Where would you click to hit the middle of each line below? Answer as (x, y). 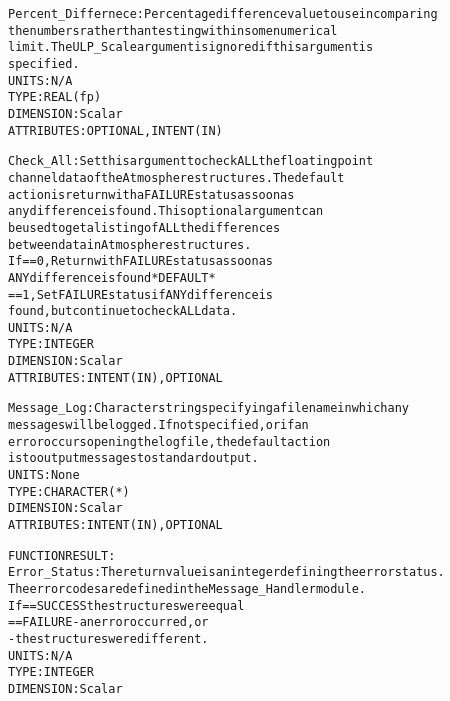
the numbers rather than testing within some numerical (173, 30)
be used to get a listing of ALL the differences (144, 227)
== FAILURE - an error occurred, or (108, 622)
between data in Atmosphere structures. (130, 244)
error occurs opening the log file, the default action (169, 441)
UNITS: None (44, 475)
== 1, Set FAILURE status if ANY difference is (140, 294)
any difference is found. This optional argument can (166, 211)
